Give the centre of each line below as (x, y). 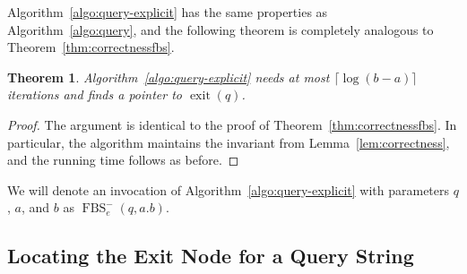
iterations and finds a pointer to (95, 94)
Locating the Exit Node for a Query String (211, 256)
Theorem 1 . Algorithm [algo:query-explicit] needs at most (169, 77)
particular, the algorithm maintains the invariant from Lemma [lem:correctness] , (229, 142)
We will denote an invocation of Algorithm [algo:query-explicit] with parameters (229, 189)
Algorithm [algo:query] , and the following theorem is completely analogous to (221, 29)
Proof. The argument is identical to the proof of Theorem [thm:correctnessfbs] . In (232, 124)
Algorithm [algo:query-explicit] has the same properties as (168, 12)
